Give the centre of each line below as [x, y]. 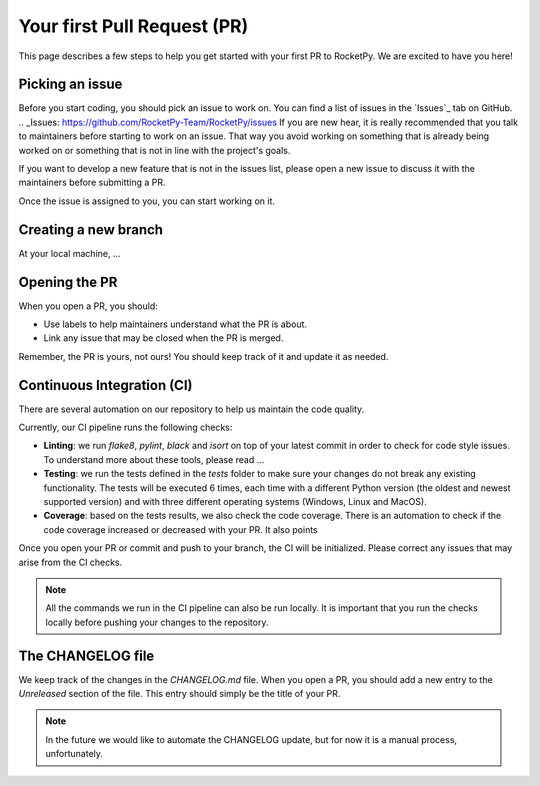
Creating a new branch [91, 229]
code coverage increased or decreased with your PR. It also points [181, 529]
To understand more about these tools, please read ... [154, 459]
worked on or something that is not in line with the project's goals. [154, 150]
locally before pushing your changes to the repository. [157, 622]
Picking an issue [70, 84]
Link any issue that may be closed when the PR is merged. [163, 338]
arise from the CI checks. [70, 562]
